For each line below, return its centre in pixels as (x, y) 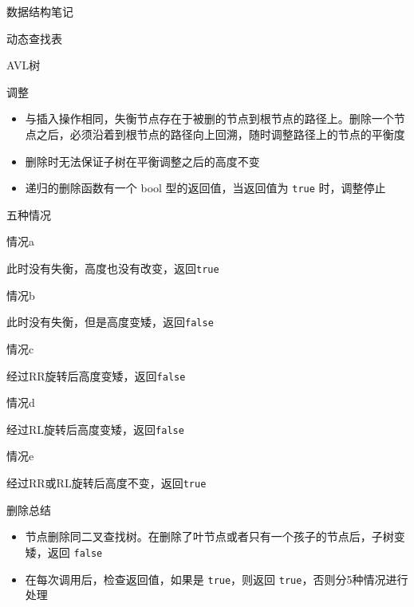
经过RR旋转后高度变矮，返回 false (96, 375)
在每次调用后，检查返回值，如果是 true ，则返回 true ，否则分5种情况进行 (217, 579)
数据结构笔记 (40, 11)
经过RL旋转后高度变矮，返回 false (95, 429)
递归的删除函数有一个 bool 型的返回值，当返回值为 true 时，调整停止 (205, 188)
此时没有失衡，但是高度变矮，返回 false (110, 322)
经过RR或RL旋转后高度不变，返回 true (106, 483)
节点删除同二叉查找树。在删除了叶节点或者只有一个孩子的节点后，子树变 (215, 536)
